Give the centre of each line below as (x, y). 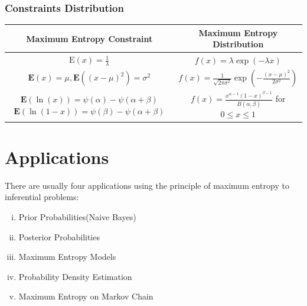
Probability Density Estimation (75, 276)
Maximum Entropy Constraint (89, 38)
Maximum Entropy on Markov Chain (86, 296)
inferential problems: (42, 197)
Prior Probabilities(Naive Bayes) (77, 217)
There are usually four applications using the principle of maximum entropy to (147, 185)
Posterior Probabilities (59, 236)
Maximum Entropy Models (67, 257)
